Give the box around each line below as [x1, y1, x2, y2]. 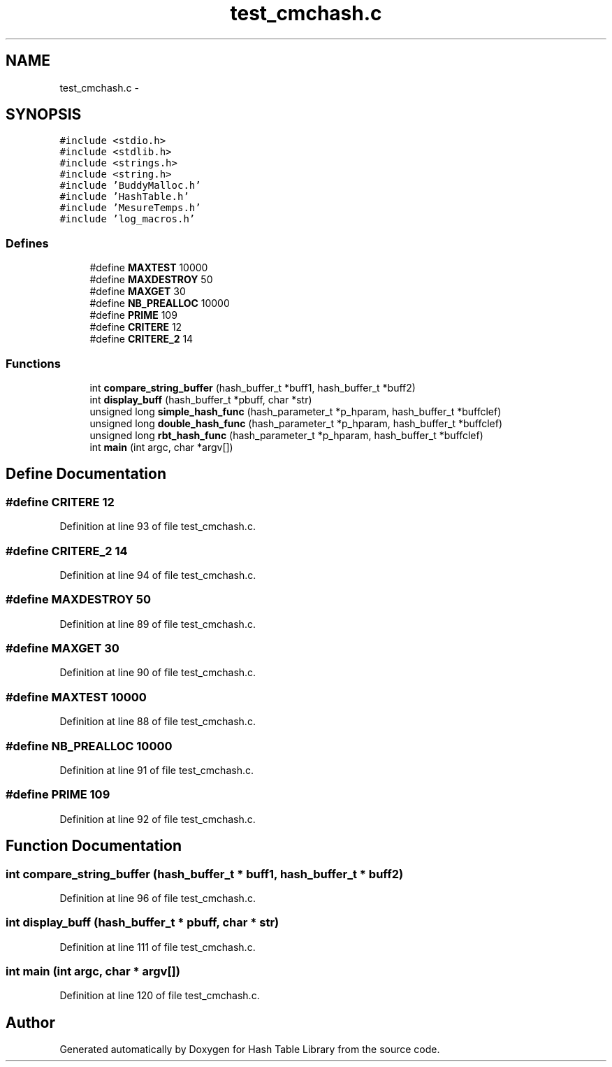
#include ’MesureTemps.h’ [59, 202, 201, 214]
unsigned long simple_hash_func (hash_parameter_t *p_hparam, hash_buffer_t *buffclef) [89, 405, 502, 417]
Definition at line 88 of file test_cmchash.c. [59, 715, 256, 728]
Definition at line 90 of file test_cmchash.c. [59, 666, 256, 679]
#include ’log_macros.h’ [59, 213, 196, 225]
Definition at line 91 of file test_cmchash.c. [59, 764, 254, 776]
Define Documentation [6, 465, 166, 483]
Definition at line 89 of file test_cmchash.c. [59, 617, 256, 630]
